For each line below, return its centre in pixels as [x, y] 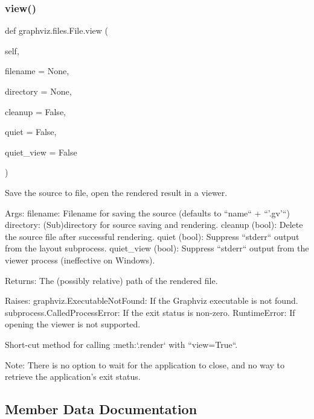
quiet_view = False [41, 152]
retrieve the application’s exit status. [73, 376]
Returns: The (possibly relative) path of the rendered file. [111, 280]
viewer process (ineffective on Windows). [80, 260]
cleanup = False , [36, 111]
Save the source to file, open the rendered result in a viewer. [116, 192]
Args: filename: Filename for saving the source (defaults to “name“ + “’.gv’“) [147, 213]
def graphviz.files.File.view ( [57, 30]
